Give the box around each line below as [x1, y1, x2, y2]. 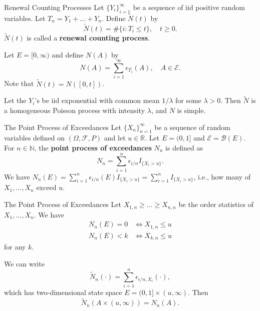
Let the [4, 95, 27, 105]
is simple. [177, 104, 206, 115]
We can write [4, 258, 45, 268]
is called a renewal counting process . [27, 32, 150, 43]
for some [175, 95, 201, 105]
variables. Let [4, 13, 46, 23]
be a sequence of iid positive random [133, 2, 245, 12]
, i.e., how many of [193, 171, 251, 181]
